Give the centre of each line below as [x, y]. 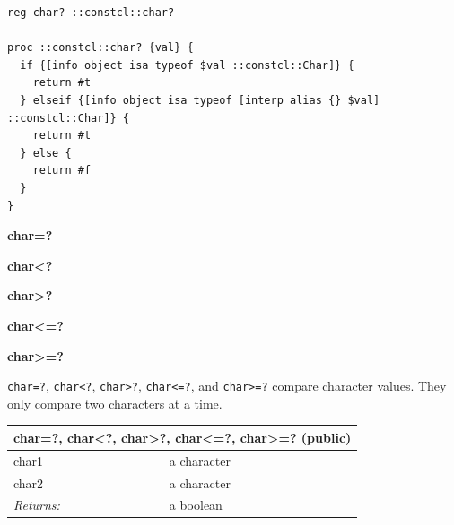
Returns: [37, 505]
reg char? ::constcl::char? [91, 13]
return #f [62, 171]
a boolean [196, 505]
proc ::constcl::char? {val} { [100, 48]
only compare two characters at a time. [115, 403]
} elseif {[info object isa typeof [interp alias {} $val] [200, 100]
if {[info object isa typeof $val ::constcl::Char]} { [187, 65]
